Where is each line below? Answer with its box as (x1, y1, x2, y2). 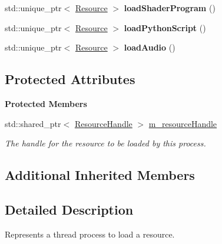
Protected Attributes (5, 70, 135, 88)
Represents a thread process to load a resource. (5, 228, 175, 240)
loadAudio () (124, 41, 175, 54)
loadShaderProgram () (124, 2, 216, 14)
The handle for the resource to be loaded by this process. (5, 137, 206, 149)
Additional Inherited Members (5, 166, 195, 184)
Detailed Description (5, 200, 134, 218)
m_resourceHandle (148, 117, 217, 129)
